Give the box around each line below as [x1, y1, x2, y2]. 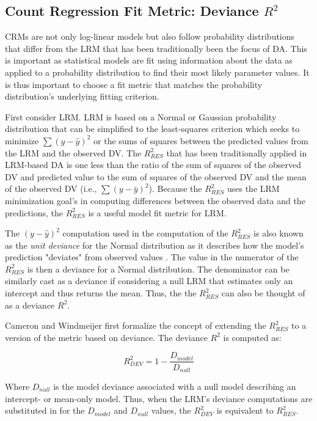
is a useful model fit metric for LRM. [88, 206, 227, 219]
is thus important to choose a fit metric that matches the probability [5, 78, 263, 90]
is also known [253, 227, 304, 240]
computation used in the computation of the [62, 227, 228, 240]
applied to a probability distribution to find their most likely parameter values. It [5, 65, 310, 78]
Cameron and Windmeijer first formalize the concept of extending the [5, 319, 266, 332]
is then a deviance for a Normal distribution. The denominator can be [27, 262, 290, 275]
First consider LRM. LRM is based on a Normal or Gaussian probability [5, 110, 277, 123]
